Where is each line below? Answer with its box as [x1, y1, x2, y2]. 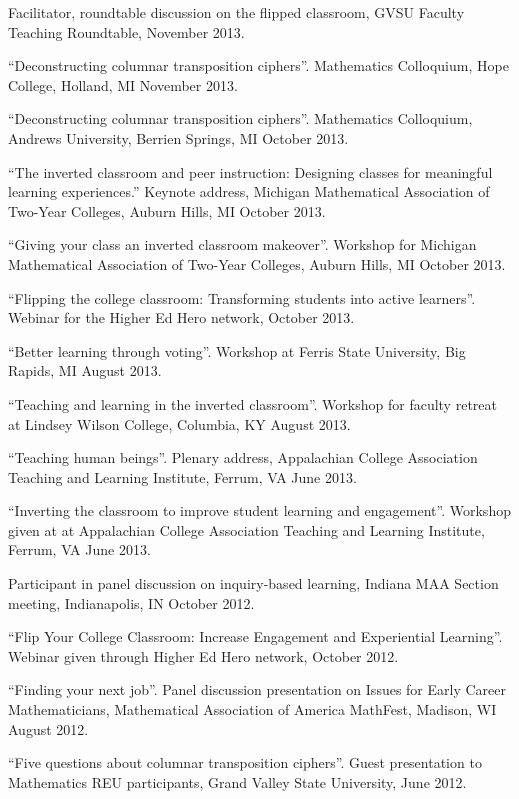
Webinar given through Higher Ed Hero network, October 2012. [8, 645, 399, 666]
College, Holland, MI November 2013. [8, 74, 238, 95]
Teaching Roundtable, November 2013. [8, 21, 245, 42]
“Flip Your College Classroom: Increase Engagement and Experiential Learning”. [8, 626, 503, 647]
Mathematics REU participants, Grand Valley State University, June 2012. [8, 771, 467, 792]
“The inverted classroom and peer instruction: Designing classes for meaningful [8, 161, 493, 182]
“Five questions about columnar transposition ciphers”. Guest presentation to [8, 752, 482, 773]
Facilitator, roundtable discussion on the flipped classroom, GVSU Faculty [8, 2, 465, 22]
